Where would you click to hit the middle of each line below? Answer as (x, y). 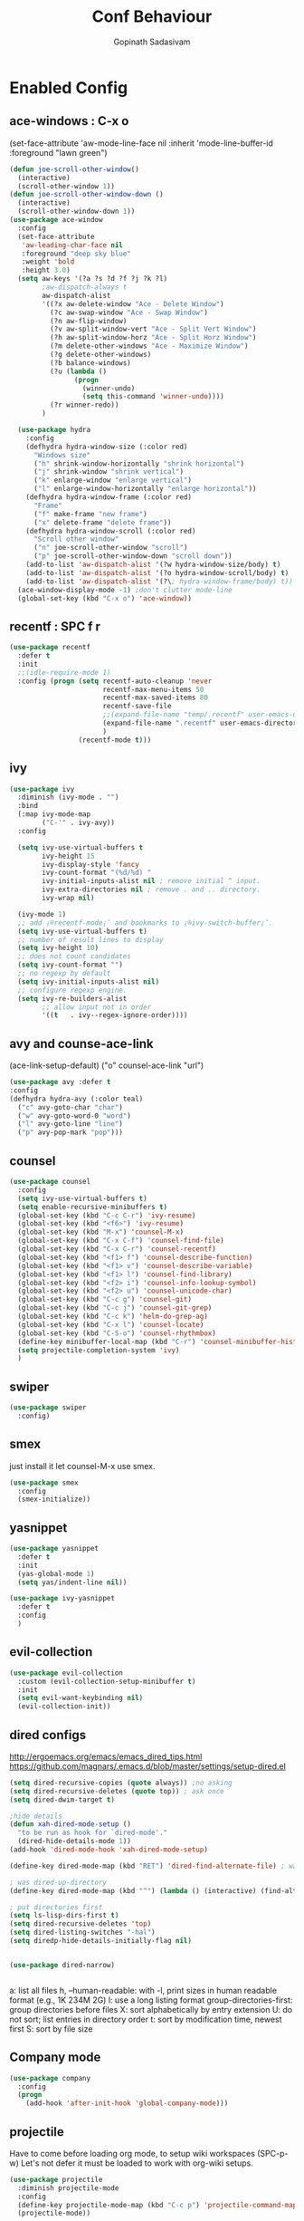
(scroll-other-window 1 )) (66, 186)
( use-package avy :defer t (60, 1082)
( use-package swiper (48, 1408)
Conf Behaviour (152, 17)
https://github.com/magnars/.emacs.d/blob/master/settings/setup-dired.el (148, 1766)
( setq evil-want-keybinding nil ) (81, 1698)
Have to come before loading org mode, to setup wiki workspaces (133, 2153)
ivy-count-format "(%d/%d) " (97, 873)
